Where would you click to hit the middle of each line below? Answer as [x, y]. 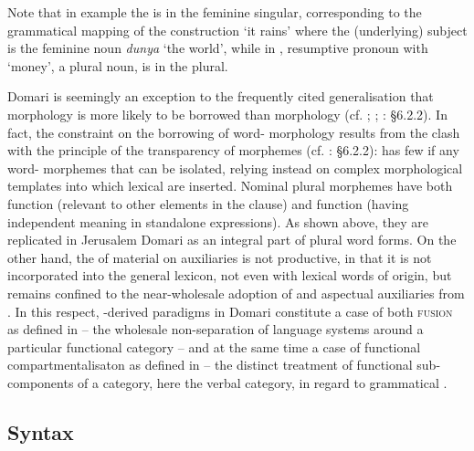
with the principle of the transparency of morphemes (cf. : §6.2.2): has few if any [233, 150]
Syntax [41, 431]
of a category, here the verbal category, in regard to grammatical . [263, 382]
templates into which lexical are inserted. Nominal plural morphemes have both [230, 186]
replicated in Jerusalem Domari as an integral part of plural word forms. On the [232, 240]
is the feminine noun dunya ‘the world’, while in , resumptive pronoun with [218, 48]
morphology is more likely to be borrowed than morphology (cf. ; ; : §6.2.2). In [227, 114]
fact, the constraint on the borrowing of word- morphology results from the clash [234, 132]
